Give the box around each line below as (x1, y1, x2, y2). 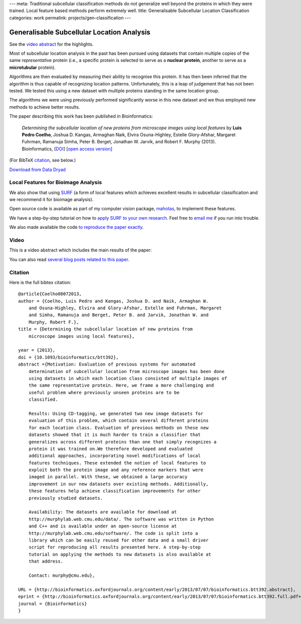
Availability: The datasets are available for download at (28, 509, 177, 515)
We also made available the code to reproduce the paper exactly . (9, 224, 144, 230)
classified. (28, 397, 58, 402)
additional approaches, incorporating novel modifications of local (28, 453, 201, 459)
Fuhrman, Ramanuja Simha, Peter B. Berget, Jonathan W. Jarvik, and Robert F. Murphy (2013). (22, 139, 216, 145)
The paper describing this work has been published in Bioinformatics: (9, 113, 153, 119)
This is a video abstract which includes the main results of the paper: (9, 247, 152, 253)
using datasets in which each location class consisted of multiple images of (28, 376, 227, 381)
